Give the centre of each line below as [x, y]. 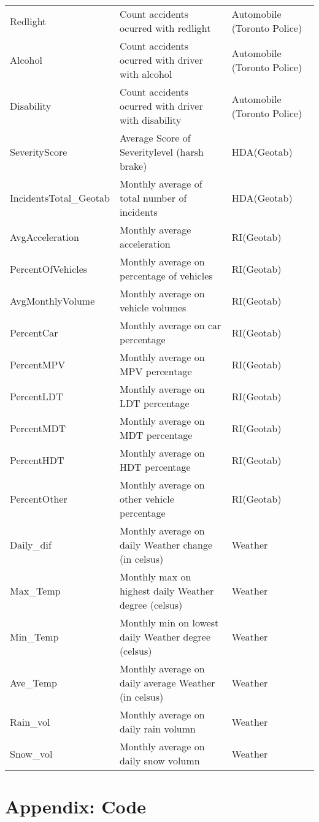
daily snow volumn [159, 760]
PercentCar [34, 332]
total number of [153, 198]
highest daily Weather [167, 591]
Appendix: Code [76, 806]
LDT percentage [154, 403]
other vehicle [147, 499]
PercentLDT [37, 396]
